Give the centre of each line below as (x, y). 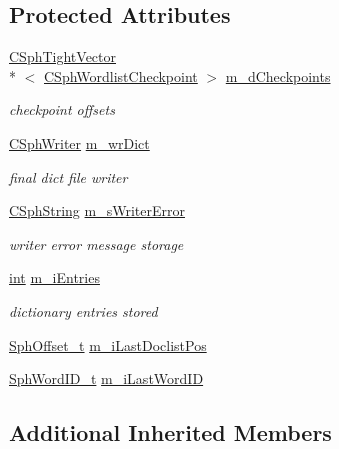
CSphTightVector (63, 56)
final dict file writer (68, 176)
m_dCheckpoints (278, 75)
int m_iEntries (54, 277)
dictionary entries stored (83, 310)
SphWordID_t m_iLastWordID (106, 378)
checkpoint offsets (62, 109)
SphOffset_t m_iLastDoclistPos (108, 344)
